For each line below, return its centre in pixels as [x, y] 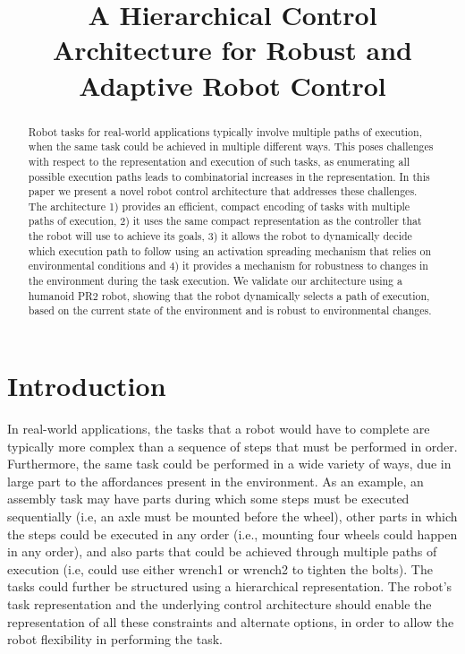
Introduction [87, 386]
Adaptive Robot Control [232, 85]
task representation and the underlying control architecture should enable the [220, 603]
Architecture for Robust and [232, 50]
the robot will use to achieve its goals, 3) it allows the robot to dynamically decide [220, 236]
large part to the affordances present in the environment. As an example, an [216, 481]
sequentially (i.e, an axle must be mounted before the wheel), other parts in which [232, 516]
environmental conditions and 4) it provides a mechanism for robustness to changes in [228, 266]
